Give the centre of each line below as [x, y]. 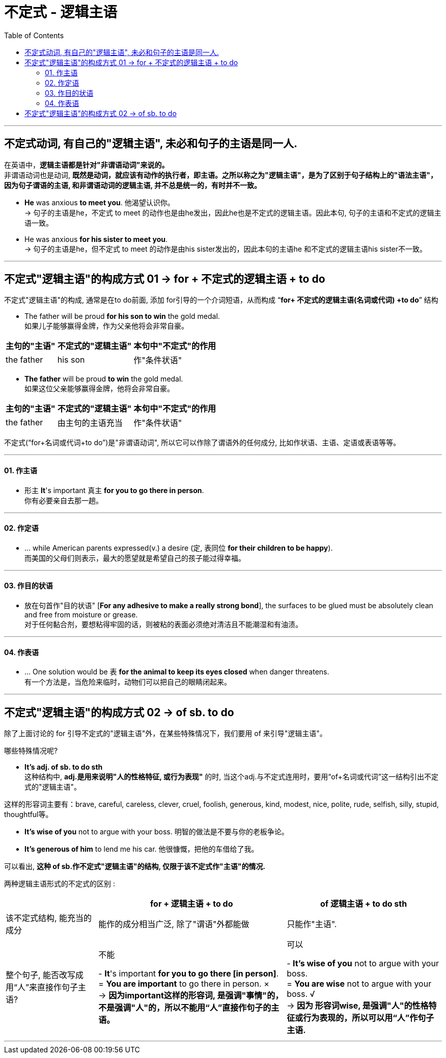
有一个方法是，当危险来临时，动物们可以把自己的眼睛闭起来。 [128, 682]
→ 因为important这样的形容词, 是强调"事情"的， [191, 996]
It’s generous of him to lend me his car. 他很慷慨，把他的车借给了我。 [142, 849]
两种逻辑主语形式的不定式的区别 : [60, 884]
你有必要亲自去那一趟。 [64, 500]
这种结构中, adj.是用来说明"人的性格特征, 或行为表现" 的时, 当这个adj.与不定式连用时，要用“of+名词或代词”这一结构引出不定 [231, 777]
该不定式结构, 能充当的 [49, 918]
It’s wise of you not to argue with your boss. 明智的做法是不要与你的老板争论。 [157, 832]
